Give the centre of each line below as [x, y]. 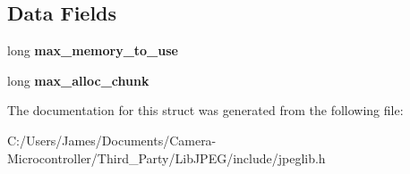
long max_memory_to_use [93, 50]
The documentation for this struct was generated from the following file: [205, 110]
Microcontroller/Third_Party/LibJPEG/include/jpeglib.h [167, 157]
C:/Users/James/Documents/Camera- [112, 140]
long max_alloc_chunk [78, 80]
